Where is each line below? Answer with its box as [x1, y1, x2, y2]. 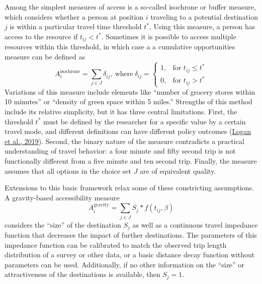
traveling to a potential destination [150, 11, 258, 22]
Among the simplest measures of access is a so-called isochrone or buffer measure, [5, 2, 256, 12]
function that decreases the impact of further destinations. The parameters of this [5, 230, 257, 240]
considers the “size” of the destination [5, 219, 121, 230]
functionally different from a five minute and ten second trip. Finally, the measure [5, 156, 257, 166]
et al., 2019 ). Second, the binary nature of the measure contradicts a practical [5, 135, 244, 146]
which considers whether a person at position [5, 11, 144, 22]
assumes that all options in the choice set [5, 165, 131, 176]
